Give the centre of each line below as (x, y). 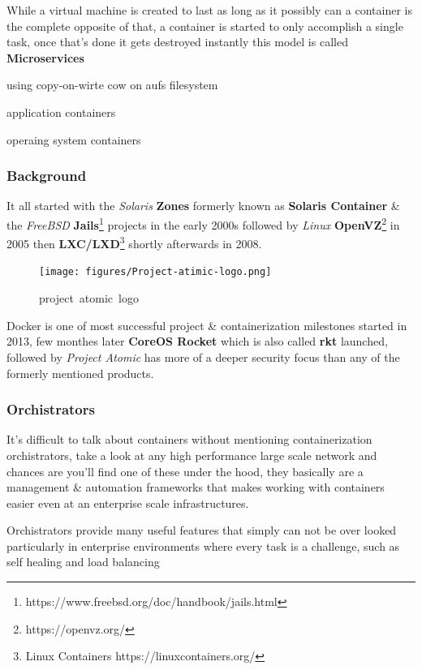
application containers (61, 112)
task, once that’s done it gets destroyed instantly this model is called (177, 42)
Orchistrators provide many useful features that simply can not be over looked (202, 530)
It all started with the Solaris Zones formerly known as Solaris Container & (203, 206)
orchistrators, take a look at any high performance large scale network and (192, 455)
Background (47, 176)
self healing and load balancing (83, 562)
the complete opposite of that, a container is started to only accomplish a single (205, 26)
